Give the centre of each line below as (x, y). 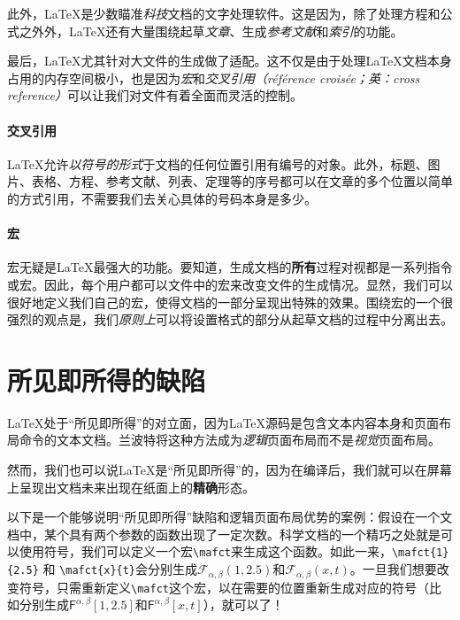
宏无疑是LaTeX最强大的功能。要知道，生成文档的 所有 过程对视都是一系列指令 (230, 267)
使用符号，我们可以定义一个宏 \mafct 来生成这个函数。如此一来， (205, 551)
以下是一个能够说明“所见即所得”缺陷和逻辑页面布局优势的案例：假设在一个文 (230, 517)
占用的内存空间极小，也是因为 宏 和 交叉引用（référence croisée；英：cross (214, 77)
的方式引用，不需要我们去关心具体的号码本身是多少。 (162, 198)
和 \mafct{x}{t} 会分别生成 (120, 569)
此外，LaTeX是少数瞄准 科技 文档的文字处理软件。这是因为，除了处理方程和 (224, 13)
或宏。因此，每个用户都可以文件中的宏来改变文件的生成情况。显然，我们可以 (230, 284)
